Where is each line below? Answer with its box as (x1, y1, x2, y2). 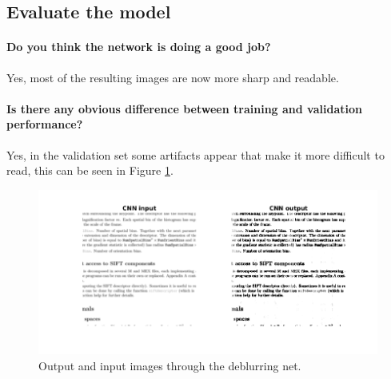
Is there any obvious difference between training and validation (6, 100, 362, 116)
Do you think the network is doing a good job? (6, 38, 271, 55)
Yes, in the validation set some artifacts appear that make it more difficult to (6, 146, 385, 163)
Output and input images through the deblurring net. (38, 357, 301, 373)
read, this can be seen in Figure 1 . (6, 162, 174, 179)
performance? (6, 116, 83, 132)
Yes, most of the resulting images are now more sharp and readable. (6, 69, 339, 85)
